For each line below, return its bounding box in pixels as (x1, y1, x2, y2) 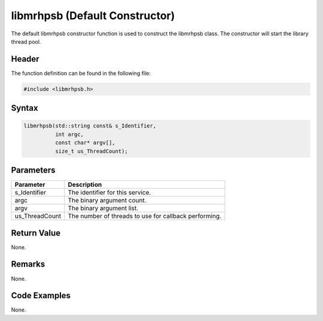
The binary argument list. (68, 204, 139, 213)
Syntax (11, 103, 38, 113)
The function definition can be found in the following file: (11, 69, 151, 77)
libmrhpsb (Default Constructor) (11, 9, 175, 22)
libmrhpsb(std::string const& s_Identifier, (23, 123, 157, 129)
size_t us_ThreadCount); (54, 147, 128, 155)
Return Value (11, 228, 61, 238)
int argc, (54, 131, 84, 138)
